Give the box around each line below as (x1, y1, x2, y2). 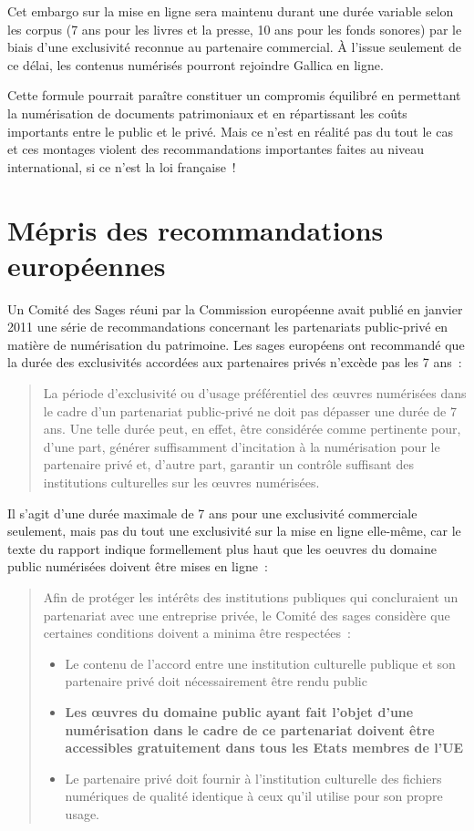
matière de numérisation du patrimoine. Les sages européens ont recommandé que (7, 334, 465, 354)
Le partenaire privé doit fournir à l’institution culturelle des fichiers (65, 768, 442, 787)
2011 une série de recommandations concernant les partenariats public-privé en (7, 317, 448, 336)
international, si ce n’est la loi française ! (7, 157, 236, 176)
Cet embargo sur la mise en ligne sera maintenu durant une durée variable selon (7, 2, 454, 20)
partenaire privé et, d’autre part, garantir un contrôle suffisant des (43, 455, 414, 474)
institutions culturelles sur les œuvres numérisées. (43, 473, 320, 491)
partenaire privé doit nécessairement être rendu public (65, 672, 367, 691)
